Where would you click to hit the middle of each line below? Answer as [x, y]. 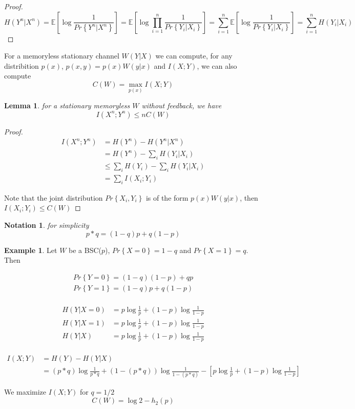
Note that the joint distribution [54, 197]
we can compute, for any [194, 56]
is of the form [167, 197]
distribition [22, 65]
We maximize [25, 392]
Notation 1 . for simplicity [47, 225]
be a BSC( [85, 250]
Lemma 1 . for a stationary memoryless [67, 105]
